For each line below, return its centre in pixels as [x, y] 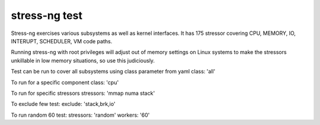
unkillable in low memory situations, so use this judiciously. [83, 60]
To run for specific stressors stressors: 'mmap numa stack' [83, 93]
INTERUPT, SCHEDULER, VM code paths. [62, 41]
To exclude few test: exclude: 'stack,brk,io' [63, 104]
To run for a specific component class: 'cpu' [65, 82]
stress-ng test [47, 15]
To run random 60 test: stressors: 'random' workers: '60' [80, 115]
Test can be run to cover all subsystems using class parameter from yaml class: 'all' [113, 72]
